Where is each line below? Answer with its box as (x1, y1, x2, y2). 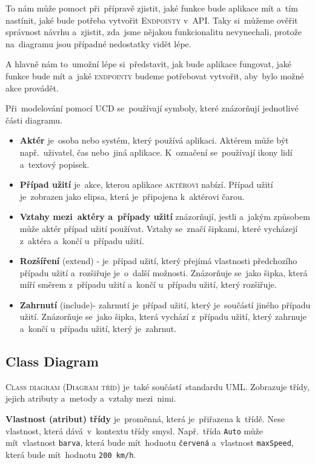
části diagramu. (5, 113, 62, 126)
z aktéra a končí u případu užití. (19, 234, 144, 247)
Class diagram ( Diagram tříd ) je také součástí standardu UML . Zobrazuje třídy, (5, 380, 310, 393)
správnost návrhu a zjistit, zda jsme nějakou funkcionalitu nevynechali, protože (5, 25, 302, 38)
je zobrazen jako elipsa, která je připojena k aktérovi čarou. (19, 190, 245, 202)
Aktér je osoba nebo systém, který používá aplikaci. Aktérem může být (19, 134, 289, 147)
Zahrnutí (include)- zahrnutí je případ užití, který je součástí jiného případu (19, 298, 311, 311)
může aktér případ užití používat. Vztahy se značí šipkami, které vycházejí (19, 222, 298, 234)
